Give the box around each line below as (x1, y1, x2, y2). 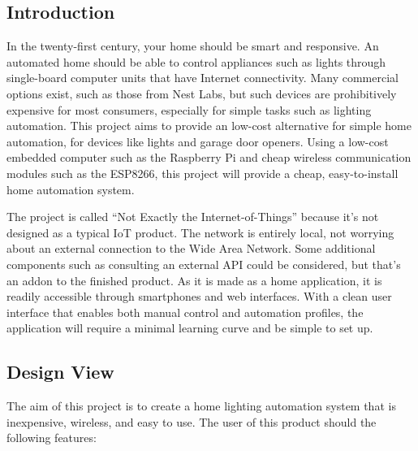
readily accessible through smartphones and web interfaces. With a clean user (6, 288, 392, 305)
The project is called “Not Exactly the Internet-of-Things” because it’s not (6, 208, 379, 225)
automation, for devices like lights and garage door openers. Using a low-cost (6, 132, 389, 150)
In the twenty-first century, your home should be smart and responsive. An (6, 37, 379, 54)
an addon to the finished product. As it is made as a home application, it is (6, 271, 382, 288)
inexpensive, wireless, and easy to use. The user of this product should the (6, 413, 377, 430)
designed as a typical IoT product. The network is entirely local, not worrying (6, 223, 394, 241)
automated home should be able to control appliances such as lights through (6, 53, 386, 70)
